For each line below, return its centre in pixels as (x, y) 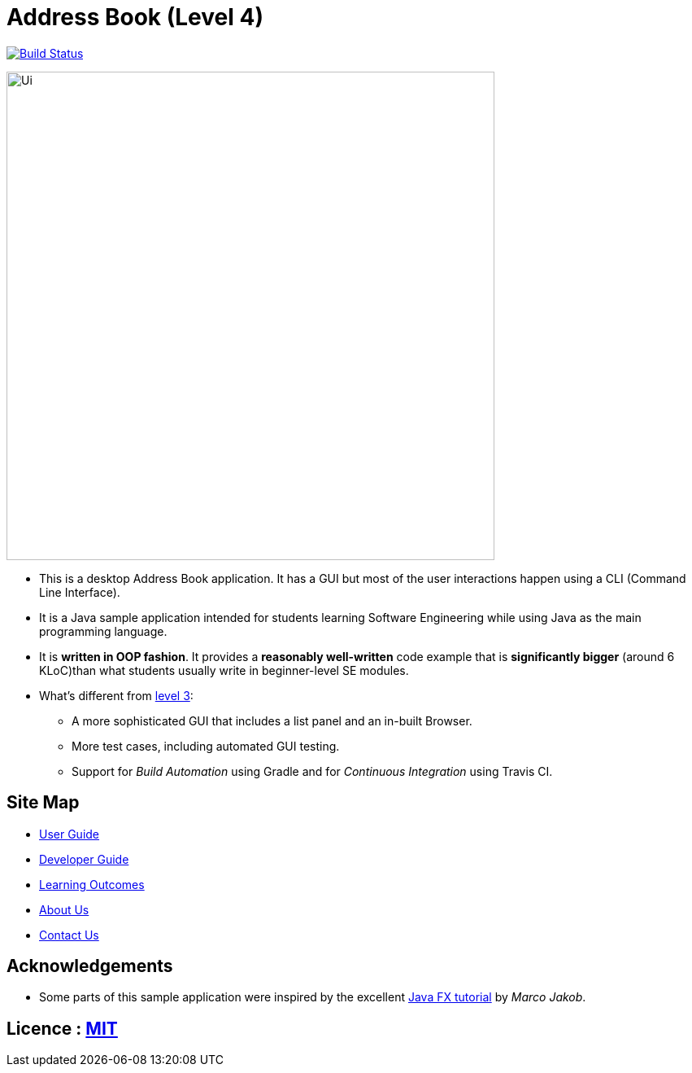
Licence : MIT (62, 1028)
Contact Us (69, 935)
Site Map (43, 803)
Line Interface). (80, 592)
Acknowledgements (90, 966)
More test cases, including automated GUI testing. (206, 746)
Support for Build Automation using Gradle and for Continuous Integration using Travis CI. (312, 771)
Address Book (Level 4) (135, 17)
